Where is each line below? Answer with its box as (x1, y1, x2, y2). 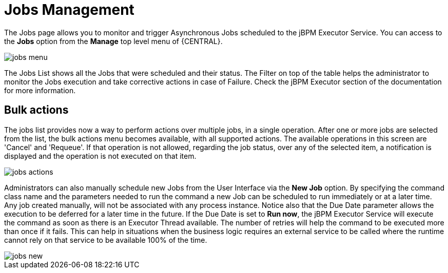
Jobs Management (4, 1, 134, 18)
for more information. (4, 86, 76, 95)
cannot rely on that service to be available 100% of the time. (4, 235, 207, 244)
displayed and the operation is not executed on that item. (4, 151, 197, 160)
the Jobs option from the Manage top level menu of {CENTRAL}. (4, 36, 223, 46)
